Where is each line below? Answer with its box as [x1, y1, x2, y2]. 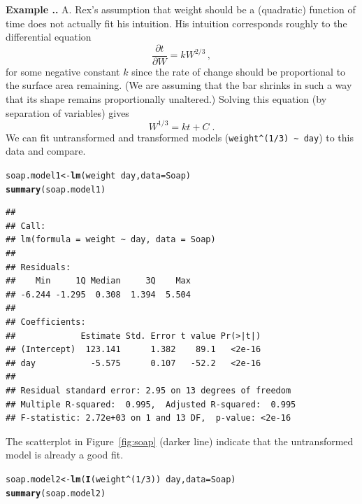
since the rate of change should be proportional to [131, 64, 346, 78]
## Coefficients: [6, 317, 86, 328]
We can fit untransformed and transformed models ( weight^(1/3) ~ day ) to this [6, 129, 354, 144]
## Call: [6, 220, 46, 231]
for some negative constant [6, 64, 120, 78]
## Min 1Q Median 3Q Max [6, 276, 191, 286]
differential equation [6, 29, 92, 44]
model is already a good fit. [6, 447, 124, 462]
